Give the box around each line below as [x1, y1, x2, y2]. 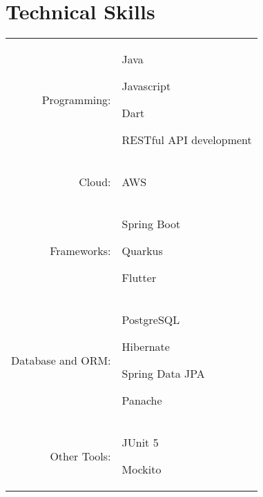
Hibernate [121, 338, 170, 355]
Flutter [121, 270, 157, 286]
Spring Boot [121, 216, 181, 232]
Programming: [41, 91, 111, 108]
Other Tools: [50, 447, 111, 464]
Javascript [121, 78, 171, 94]
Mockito [121, 461, 162, 478]
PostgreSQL [121, 312, 180, 328]
